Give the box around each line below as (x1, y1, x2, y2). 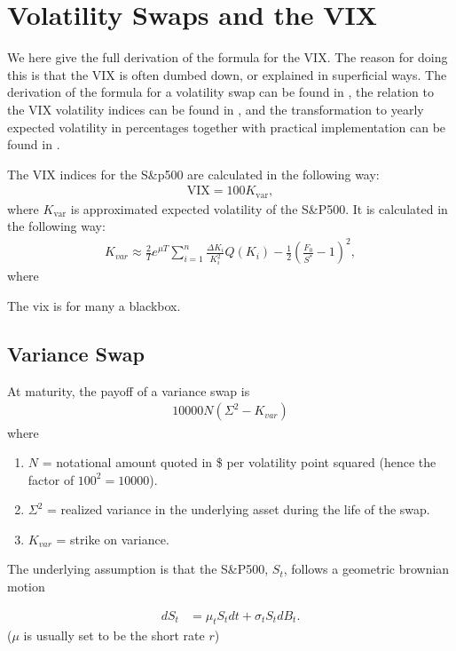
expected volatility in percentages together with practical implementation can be (7, 117, 446, 136)
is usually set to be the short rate (23, 626, 205, 645)
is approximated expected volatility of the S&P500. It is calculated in (70, 199, 448, 218)
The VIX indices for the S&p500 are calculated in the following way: (7, 164, 380, 183)
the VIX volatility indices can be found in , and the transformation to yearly (7, 99, 424, 118)
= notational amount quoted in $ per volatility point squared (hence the (42, 453, 436, 472)
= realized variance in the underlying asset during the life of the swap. (47, 500, 430, 519)
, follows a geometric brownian (283, 560, 450, 578)
